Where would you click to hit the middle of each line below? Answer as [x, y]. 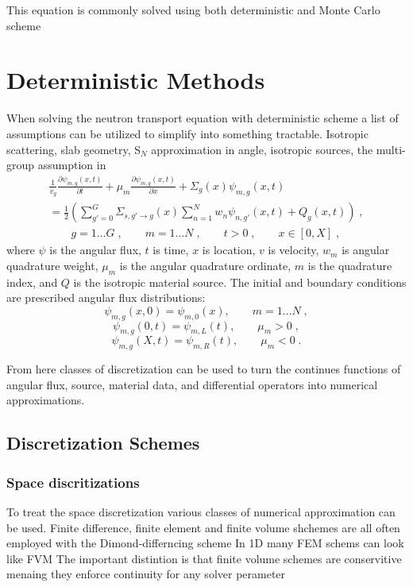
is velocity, [293, 250]
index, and [32, 282]
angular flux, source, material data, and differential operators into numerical [192, 384]
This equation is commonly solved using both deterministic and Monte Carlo [193, 10]
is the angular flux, [95, 250]
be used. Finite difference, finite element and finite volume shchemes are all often [203, 527]
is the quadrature [350, 265]
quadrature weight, [52, 265]
